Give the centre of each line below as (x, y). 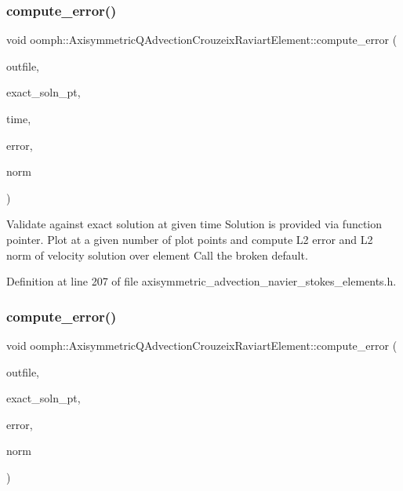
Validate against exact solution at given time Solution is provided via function (194, 224)
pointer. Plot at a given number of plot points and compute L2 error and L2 (190, 239)
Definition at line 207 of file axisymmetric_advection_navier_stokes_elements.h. (201, 281)
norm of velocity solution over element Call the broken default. (157, 255)
